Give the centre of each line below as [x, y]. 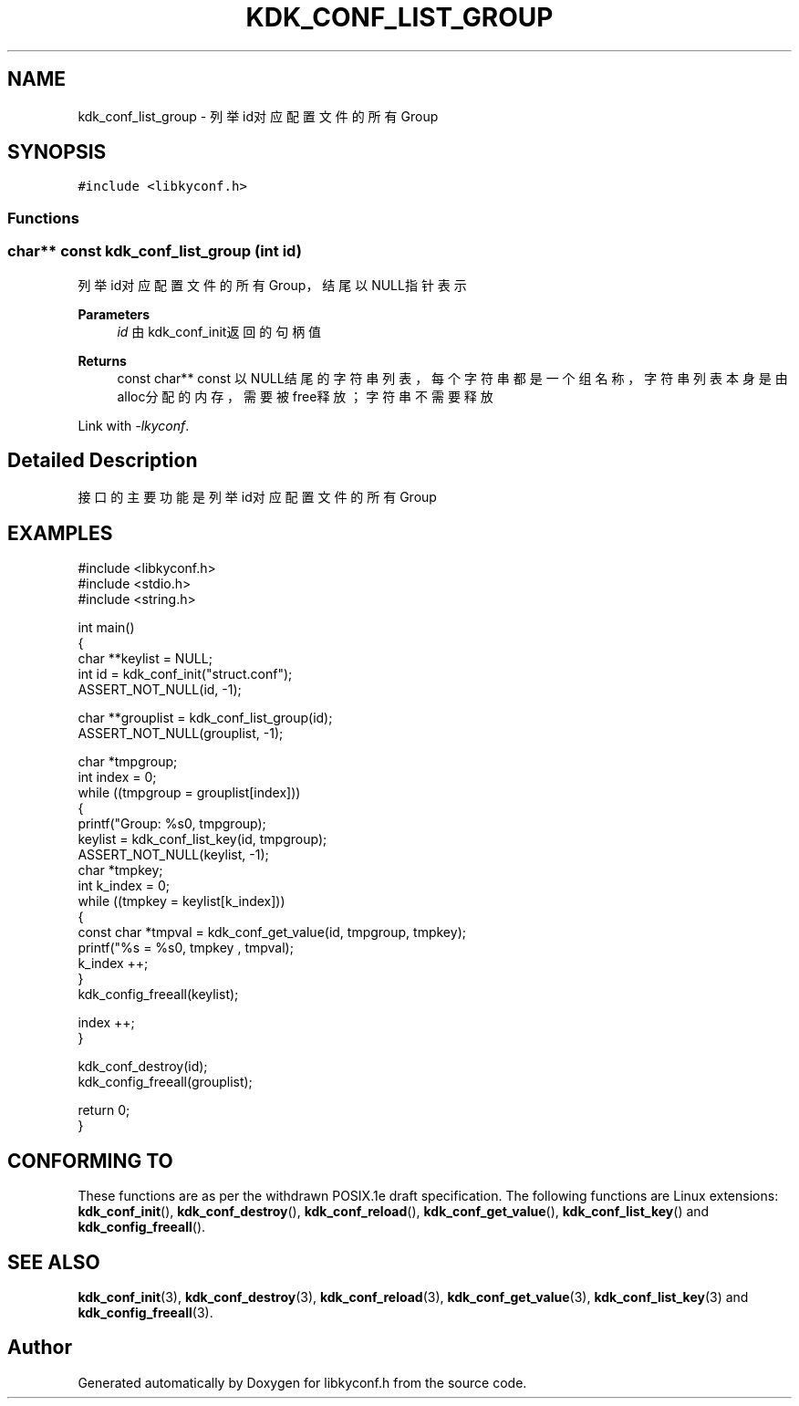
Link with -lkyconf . [134, 425]
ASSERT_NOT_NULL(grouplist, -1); [181, 734]
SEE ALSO [54, 1262]
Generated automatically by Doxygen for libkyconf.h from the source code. [302, 1382]
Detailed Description [103, 460]
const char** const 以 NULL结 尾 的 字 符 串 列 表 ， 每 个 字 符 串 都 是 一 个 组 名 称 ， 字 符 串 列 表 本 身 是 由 [452, 378]
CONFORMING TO [90, 1161]
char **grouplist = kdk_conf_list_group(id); [205, 718]
